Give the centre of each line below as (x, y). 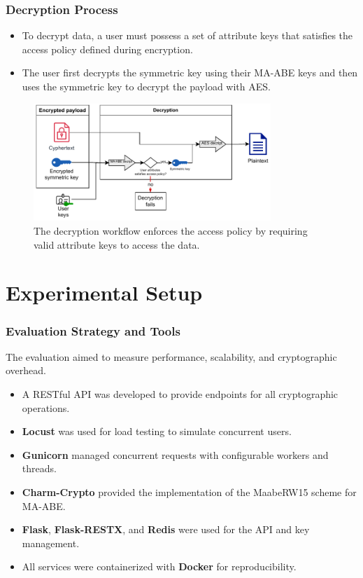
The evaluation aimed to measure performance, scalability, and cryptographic (171, 356)
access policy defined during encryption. (107, 49)
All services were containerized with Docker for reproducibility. (159, 566)
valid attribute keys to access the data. (117, 244)
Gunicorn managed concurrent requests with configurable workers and (175, 454)
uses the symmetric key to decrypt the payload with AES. (146, 86)
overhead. (26, 370)
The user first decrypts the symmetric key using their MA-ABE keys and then (190, 73)
